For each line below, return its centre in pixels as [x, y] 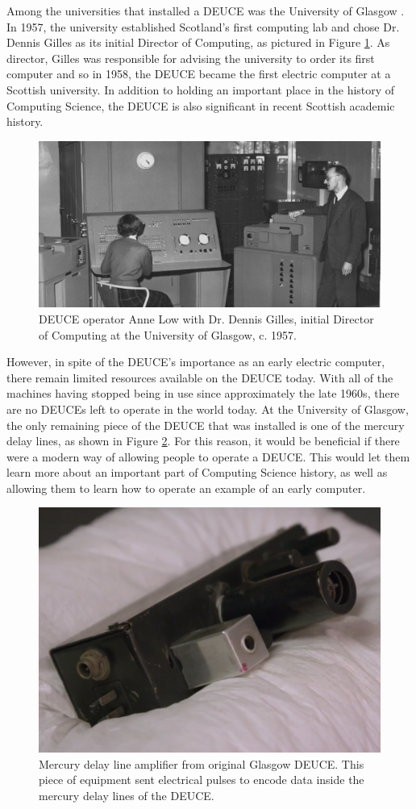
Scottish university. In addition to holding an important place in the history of [201, 89]
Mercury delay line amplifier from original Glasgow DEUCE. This [202, 763]
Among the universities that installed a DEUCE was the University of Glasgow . [206, 10]
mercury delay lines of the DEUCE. [127, 795]
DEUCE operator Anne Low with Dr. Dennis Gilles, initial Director [206, 318]
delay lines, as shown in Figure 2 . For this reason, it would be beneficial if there [203, 441]
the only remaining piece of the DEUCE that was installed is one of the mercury [206, 425]
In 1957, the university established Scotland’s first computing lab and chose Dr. [203, 26]
